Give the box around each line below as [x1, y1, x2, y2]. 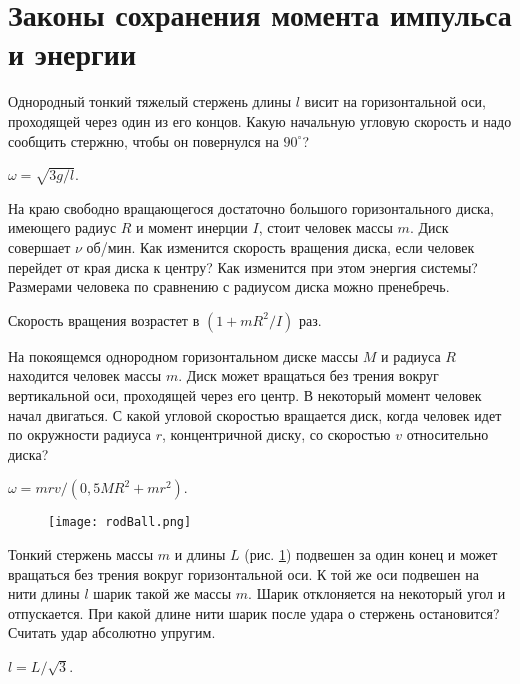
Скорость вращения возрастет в [8, 309, 200, 330]
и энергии [8, 33, 137, 74]
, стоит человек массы [258, 217, 393, 238]
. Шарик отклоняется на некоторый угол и [248, 583, 506, 604]
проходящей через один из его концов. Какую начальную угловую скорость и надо [8, 110, 512, 131]
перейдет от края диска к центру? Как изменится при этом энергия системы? [8, 256, 478, 277]
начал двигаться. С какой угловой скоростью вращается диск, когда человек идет [8, 404, 502, 425]
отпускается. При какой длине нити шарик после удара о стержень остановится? [8, 602, 500, 623]
